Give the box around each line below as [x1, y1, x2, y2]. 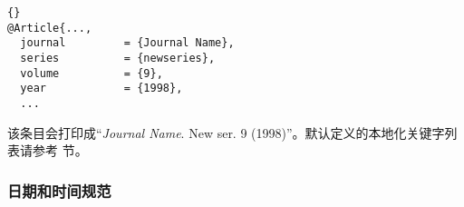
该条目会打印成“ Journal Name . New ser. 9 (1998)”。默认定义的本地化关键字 [7, 123, 445, 142]
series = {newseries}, [20, 51, 216, 64]
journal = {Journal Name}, [20, 36, 235, 50]
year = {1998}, [20, 82, 183, 95]
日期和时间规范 [7, 179, 111, 202]
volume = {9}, [20, 66, 163, 80]
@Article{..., [7, 21, 92, 34]
